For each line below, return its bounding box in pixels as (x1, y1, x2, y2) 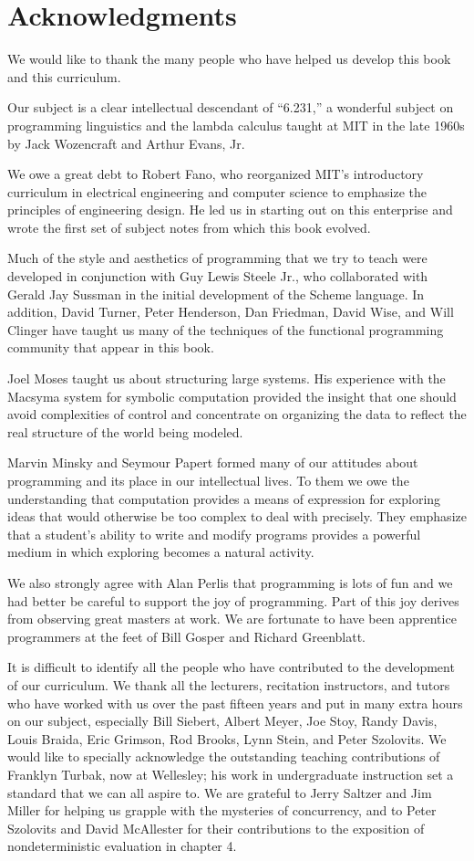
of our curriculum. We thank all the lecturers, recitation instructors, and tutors (7, 675, 450, 694)
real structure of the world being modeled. (7, 422, 243, 441)
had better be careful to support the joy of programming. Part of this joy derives (7, 591, 459, 610)
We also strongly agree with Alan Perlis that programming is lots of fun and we (7, 572, 453, 592)
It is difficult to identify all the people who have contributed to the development (7, 657, 455, 677)
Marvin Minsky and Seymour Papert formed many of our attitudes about (7, 453, 418, 472)
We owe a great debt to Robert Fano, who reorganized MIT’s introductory (7, 164, 424, 184)
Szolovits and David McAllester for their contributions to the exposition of (7, 818, 425, 837)
